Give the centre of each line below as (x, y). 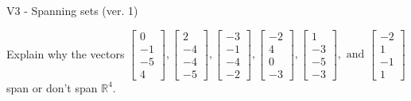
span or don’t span (52, 87)
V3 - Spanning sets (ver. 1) (72, 10)
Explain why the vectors (66, 53)
